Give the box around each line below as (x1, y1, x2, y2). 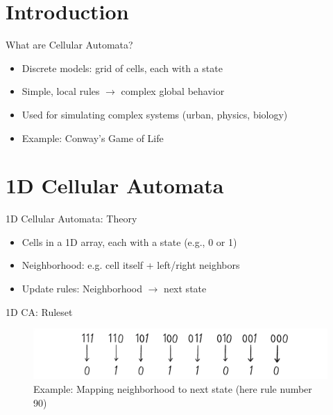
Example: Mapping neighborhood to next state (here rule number (33, 382, 312, 396)
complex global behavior (121, 84, 225, 98)
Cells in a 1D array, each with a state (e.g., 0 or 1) (22, 234, 237, 249)
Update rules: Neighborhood (22, 281, 143, 295)
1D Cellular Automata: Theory (6, 211, 137, 226)
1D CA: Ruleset (6, 304, 73, 319)
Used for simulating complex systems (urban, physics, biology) (22, 107, 288, 121)
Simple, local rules (22, 84, 100, 98)
